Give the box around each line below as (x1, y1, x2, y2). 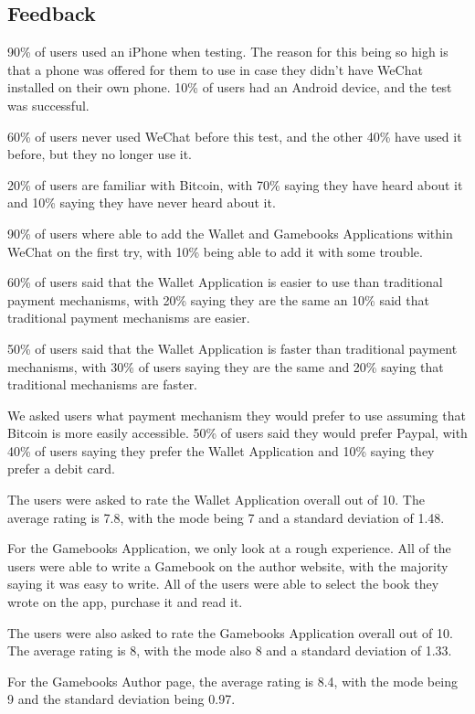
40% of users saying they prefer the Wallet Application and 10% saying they (7, 441, 435, 460)
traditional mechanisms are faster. (7, 375, 198, 394)
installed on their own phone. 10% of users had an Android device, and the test (7, 78, 452, 97)
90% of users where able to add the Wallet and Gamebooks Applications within (7, 223, 453, 242)
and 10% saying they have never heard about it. (7, 193, 276, 212)
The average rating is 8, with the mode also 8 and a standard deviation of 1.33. (7, 641, 452, 660)
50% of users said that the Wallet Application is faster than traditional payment (7, 338, 458, 357)
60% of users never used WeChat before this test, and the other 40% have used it (7, 126, 462, 145)
